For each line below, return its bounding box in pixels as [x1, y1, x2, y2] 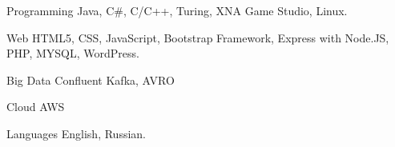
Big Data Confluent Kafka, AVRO [6, 71, 175, 88]
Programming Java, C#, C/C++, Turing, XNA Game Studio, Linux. [6, 2, 348, 18]
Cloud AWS [6, 98, 65, 115]
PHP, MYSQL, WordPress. [6, 45, 139, 62]
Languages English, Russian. [6, 125, 146, 141]
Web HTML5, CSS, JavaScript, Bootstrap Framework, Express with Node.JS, [6, 29, 389, 46]
